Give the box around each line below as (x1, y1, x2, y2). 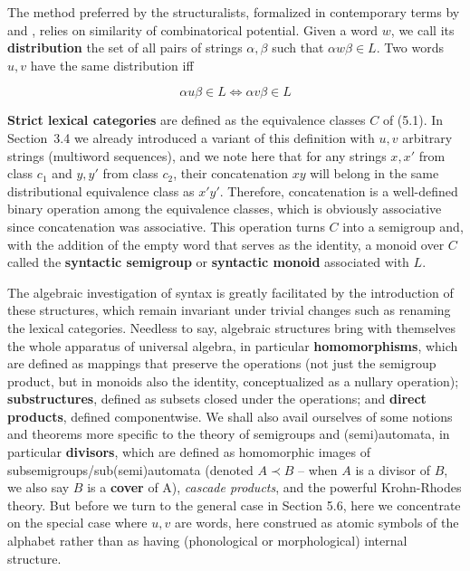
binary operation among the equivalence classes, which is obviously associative (7, 199, 442, 218)
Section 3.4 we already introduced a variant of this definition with (7, 128, 375, 147)
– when (298, 460, 338, 479)
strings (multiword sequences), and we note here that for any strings (7, 146, 387, 165)
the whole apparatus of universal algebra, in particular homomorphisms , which (7, 336, 458, 355)
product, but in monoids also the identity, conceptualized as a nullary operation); (7, 371, 459, 390)
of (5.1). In (382, 110, 444, 129)
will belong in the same (310, 164, 439, 183)
